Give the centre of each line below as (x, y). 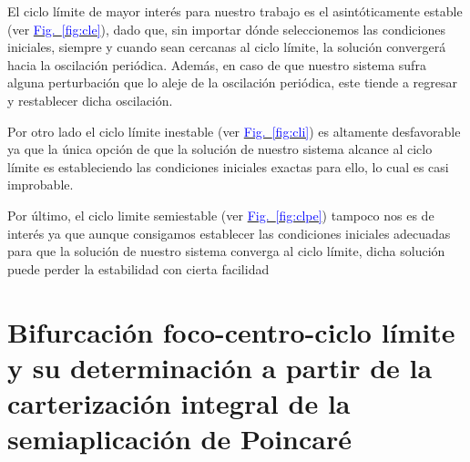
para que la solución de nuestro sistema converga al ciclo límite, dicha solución (226, 251)
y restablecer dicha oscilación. (90, 100)
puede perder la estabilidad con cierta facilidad (138, 268)
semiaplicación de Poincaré (179, 439)
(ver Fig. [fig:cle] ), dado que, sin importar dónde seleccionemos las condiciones (226, 29)
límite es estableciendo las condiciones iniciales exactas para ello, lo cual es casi (228, 166)
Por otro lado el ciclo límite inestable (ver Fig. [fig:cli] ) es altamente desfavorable (234, 131)
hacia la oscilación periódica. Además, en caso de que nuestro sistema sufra (217, 64)
